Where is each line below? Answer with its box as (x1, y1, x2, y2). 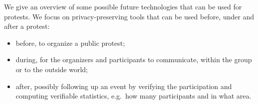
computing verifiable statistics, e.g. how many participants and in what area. (15, 91, 252, 101)
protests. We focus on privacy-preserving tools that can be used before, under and (4, 11, 254, 21)
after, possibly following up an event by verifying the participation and (15, 81, 232, 91)
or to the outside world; (15, 64, 88, 74)
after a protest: (4, 21, 50, 31)
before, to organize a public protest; (15, 37, 125, 48)
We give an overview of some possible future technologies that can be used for (4, 1, 242, 11)
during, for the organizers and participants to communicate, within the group (15, 54, 252, 65)
